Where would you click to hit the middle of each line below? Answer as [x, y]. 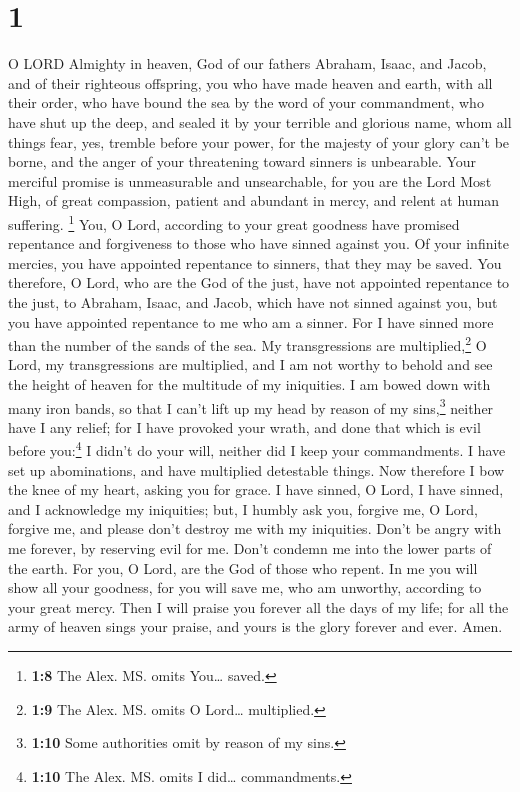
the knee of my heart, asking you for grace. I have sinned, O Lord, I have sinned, [256, 489]
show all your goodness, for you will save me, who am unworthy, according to [245, 587]
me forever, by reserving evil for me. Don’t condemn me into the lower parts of [250, 548]
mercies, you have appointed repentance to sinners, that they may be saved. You [255, 262]
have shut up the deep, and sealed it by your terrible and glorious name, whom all [260, 121]
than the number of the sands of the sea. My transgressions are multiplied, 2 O [247, 343]
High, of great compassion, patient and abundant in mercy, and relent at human [254, 200]
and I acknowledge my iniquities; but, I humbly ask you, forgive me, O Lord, [243, 508]
